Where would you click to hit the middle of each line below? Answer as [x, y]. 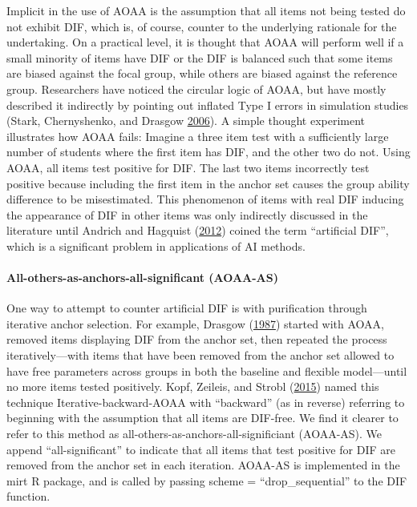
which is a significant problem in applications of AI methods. [156, 245]
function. [28, 496]
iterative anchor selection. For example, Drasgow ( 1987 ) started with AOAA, [195, 323]
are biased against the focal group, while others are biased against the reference [202, 73]
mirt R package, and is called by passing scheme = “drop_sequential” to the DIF [207, 480]
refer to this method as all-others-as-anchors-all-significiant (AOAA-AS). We [194, 434]
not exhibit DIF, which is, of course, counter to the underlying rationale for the [202, 26]
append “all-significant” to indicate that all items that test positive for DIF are [201, 449]
